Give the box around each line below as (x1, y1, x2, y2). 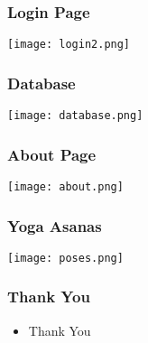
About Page (7, 143, 97, 165)
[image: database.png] (7, 109, 143, 123)
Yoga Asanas (7, 214, 102, 236)
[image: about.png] (7, 180, 124, 193)
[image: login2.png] (7, 38, 131, 51)
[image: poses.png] (7, 251, 124, 264)
